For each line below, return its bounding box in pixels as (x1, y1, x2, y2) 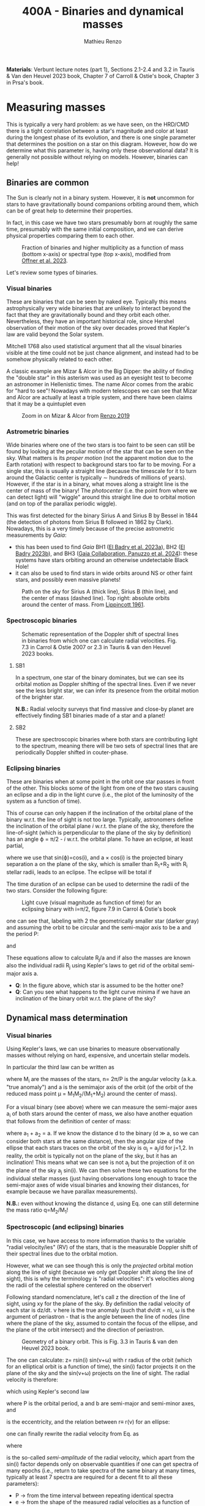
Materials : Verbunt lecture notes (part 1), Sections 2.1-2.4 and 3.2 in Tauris (6, 66, 195, 73)
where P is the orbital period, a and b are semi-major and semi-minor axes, (6, 1399, 196, 1407)
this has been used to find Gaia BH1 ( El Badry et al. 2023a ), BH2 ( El (15, 544, 185, 551)
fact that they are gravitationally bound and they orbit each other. (6, 311, 171, 318)
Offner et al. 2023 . (21, 257, 69, 264)
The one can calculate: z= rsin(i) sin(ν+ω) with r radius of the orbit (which (6, 1356, 192, 1364)
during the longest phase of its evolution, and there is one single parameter (6, 133, 196, 141)
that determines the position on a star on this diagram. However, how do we (6, 140, 198, 147)
